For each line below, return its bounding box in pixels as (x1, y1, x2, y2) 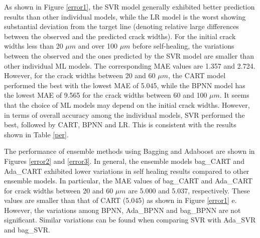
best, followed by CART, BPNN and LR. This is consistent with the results (4, 119, 236, 130)
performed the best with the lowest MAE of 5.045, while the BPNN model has (4, 80, 245, 90)
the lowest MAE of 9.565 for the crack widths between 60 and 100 (4, 90, 207, 100)
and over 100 (78, 41, 117, 51)
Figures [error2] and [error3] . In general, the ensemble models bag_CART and (4, 155, 244, 166)
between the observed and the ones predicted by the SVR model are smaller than (4, 50, 254, 61)
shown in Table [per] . (4, 129, 69, 139)
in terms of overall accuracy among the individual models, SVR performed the (4, 109, 245, 120)
